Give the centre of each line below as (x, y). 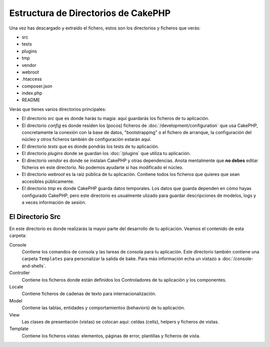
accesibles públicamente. (48, 181)
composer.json (37, 86)
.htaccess (32, 79)
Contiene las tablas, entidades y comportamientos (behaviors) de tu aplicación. (103, 308)
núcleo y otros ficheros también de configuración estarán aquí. (87, 139)
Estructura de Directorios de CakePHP (90, 13)
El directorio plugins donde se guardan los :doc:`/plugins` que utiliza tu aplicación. (106, 153)
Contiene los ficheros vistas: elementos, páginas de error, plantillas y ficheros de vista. (111, 335)
